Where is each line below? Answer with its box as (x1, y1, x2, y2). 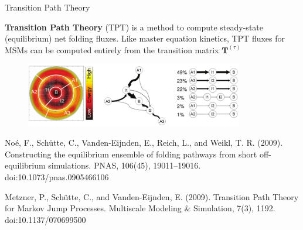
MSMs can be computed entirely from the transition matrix (5, 43, 219, 56)
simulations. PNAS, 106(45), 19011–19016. (48, 159, 201, 171)
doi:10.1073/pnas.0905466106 (5, 171, 109, 183)
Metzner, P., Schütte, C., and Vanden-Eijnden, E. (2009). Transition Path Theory (5, 190, 299, 202)
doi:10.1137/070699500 (5, 213, 86, 225)
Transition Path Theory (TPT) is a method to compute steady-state (5, 20, 263, 33)
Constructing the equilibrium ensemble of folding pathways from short (5, 147, 257, 160)
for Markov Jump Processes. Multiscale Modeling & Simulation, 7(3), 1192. (5, 202, 275, 214)
